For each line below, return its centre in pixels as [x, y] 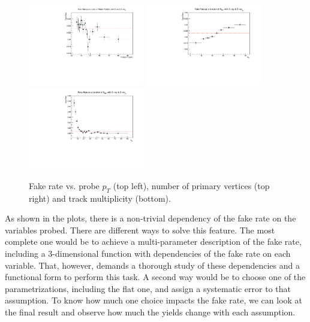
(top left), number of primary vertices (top [191, 185]
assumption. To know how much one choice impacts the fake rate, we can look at [154, 300]
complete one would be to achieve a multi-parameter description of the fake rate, [153, 242]
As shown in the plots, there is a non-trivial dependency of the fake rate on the [151, 218]
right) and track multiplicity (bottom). [100, 198]
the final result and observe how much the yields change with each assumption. [150, 312]
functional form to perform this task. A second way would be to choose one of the [155, 277]
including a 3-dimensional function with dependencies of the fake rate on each [148, 253]
